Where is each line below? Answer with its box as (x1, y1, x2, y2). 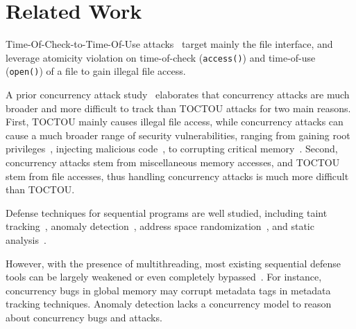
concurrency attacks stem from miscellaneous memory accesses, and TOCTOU (6, 155, 340, 169)
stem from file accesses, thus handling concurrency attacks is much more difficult (6, 168, 349, 183)
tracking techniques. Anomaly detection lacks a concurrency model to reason (6, 296, 332, 311)
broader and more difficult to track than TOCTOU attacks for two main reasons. (6, 100, 351, 115)
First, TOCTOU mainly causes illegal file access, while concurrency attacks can (6, 114, 344, 129)
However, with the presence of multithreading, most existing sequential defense (6, 256, 341, 270)
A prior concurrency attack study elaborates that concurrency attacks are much (6, 87, 350, 102)
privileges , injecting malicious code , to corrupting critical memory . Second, (6, 141, 338, 156)
